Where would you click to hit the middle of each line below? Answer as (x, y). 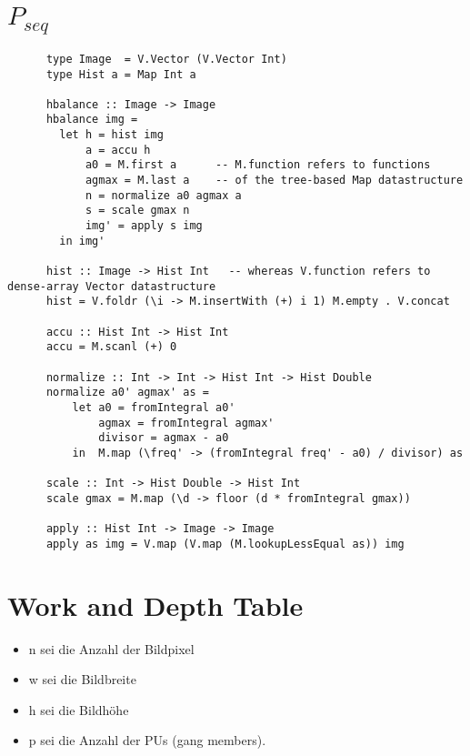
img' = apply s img (144, 226)
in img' (82, 241)
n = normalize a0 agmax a (163, 195)
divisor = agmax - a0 (164, 438)
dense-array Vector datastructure (112, 286)
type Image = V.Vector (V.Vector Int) (166, 59)
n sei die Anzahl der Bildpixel (111, 648)
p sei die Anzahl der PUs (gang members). (147, 740)
